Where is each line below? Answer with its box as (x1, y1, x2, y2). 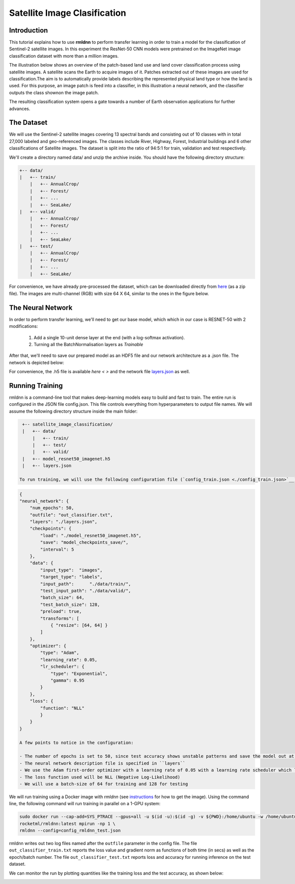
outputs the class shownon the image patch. (9, 89, 99, 96)
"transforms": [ (40, 615, 80, 621)
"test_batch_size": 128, (40, 601, 100, 607)
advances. (9, 106, 30, 111)
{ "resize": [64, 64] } (50, 622, 108, 628)
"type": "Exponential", (50, 671, 108, 676)
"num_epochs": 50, (29, 505, 74, 511)
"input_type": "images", (40, 567, 103, 573)
